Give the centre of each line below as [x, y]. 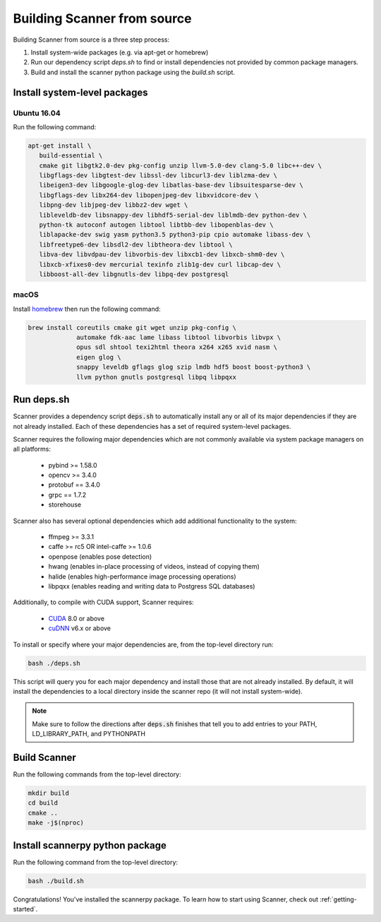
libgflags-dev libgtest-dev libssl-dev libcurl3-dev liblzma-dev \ [158, 176]
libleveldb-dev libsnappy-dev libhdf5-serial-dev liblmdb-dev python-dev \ [173, 215]
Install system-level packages [80, 92]
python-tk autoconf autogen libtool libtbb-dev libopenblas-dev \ [156, 225]
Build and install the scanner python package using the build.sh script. [133, 72]
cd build [43, 803]
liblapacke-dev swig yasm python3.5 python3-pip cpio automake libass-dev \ [175, 235]
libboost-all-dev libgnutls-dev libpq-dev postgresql [134, 274]
